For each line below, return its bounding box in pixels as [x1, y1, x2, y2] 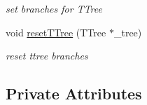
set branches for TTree [6, 1, 102, 15]
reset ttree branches [6, 48, 88, 63]
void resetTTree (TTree [6, 24, 106, 39]
